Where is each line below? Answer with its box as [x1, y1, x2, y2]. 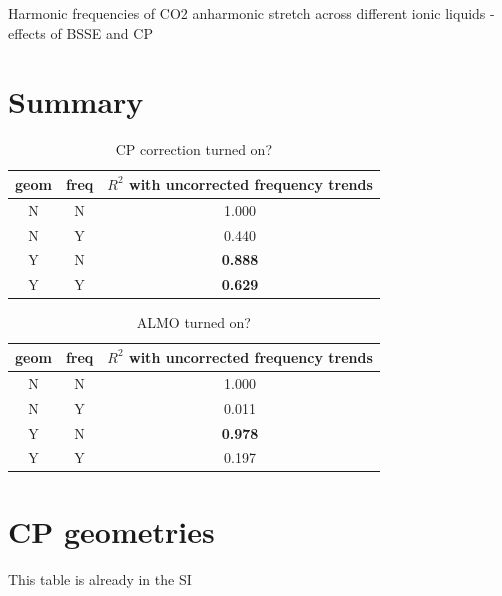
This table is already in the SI [8, 568, 192, 589]
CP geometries [8, 510, 215, 551]
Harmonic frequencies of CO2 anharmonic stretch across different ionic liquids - [8, 3, 495, 23]
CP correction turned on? [115, 139, 273, 160]
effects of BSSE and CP [8, 22, 153, 43]
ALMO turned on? [136, 312, 251, 333]
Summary [8, 81, 144, 122]
